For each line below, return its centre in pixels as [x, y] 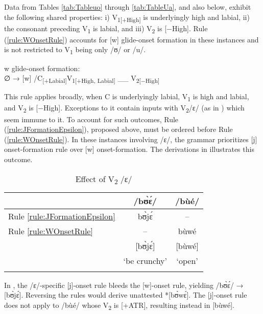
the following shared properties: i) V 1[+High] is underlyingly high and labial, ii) [127, 17]
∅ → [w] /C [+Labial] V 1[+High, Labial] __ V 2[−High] [82, 78]
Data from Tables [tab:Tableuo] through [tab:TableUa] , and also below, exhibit [128, 7]
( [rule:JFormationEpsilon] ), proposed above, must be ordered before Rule [118, 129]
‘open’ [187, 260]
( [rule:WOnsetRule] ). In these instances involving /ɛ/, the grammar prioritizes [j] [131, 139]
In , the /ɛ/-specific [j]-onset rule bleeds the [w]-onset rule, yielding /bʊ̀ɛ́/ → [124, 285]
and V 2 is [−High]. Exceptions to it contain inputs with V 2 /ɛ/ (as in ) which [124, 108]
